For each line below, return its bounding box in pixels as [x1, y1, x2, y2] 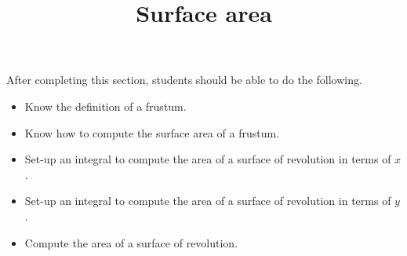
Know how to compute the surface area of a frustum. [24, 124, 279, 141]
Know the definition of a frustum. [24, 97, 187, 114]
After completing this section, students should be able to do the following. [6, 71, 362, 88]
